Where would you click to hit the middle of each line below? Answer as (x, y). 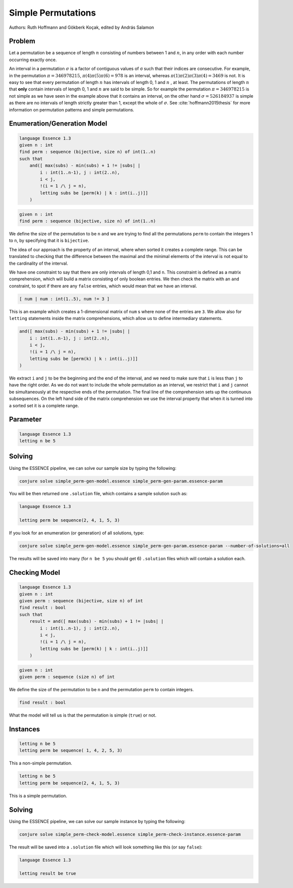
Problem (22, 41)
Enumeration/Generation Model (58, 124)
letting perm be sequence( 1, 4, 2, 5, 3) (71, 751)
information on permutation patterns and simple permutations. (72, 109)
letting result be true (48, 874)
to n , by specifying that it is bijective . (49, 241)
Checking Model (35, 573)
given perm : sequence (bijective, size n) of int (81, 601)
